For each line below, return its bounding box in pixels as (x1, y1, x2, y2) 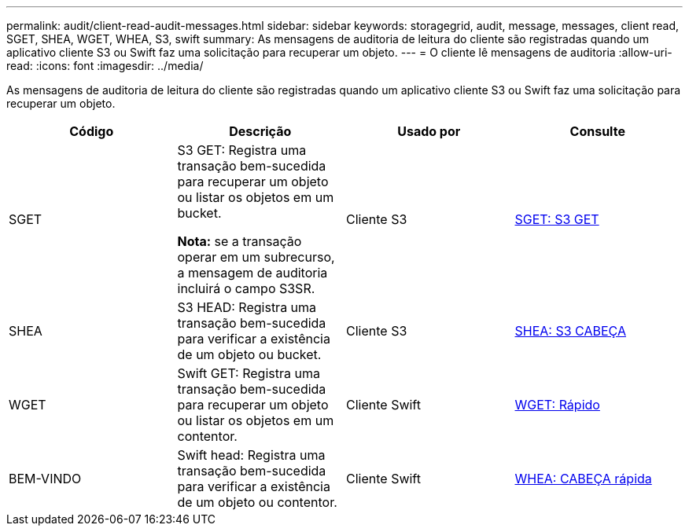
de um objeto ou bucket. (177, 347, 322, 362)
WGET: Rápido (514, 397, 600, 413)
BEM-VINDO (9, 471, 82, 486)
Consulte (569, 123, 625, 139)
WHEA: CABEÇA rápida (514, 471, 652, 486)
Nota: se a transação (177, 233, 302, 249)
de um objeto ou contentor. (177, 494, 337, 510)
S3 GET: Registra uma (177, 142, 307, 158)
